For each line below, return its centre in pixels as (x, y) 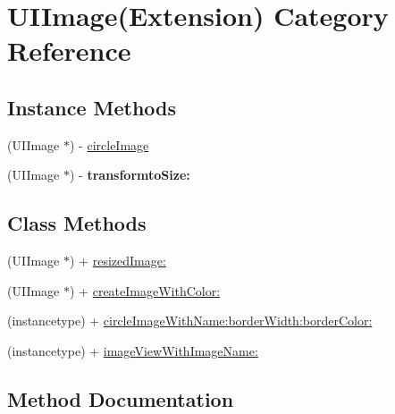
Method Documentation (121, 398)
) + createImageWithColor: (145, 290)
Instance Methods (92, 107)
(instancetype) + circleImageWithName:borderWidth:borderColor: (190, 321)
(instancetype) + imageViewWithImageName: (133, 350)
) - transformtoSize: (130, 175)
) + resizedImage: (118, 261)
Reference (69, 51)
